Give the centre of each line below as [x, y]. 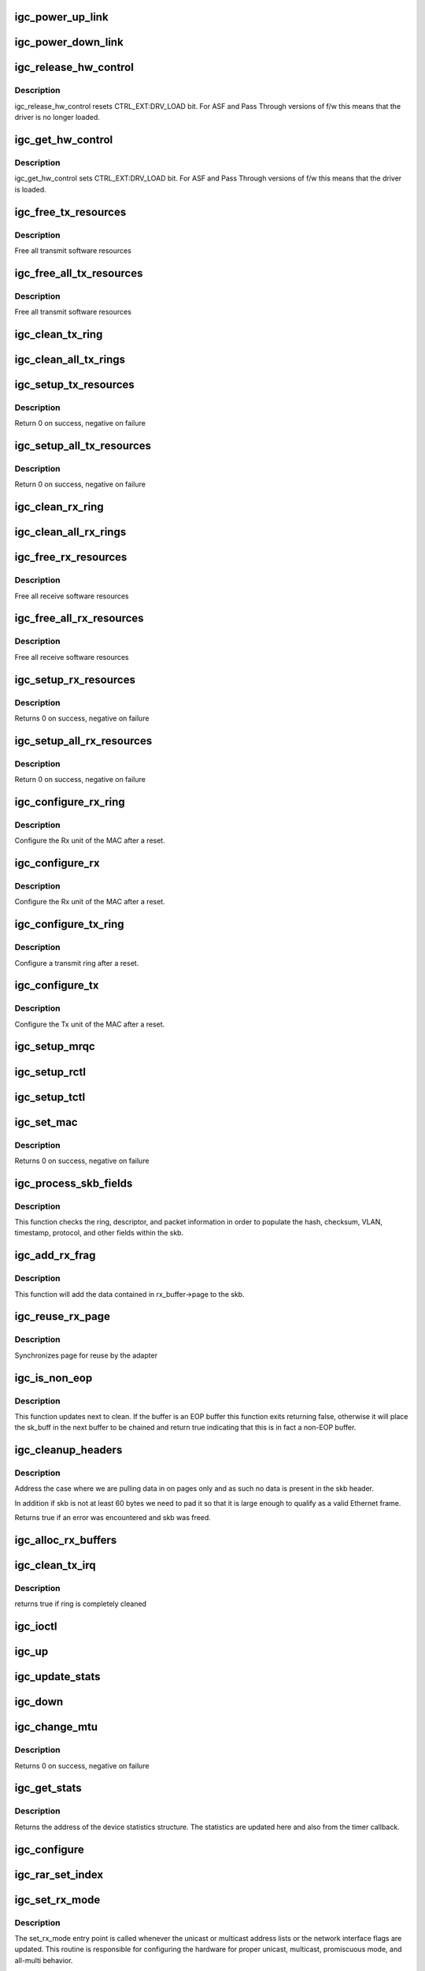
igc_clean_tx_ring [59, 334]
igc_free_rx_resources [71, 557]
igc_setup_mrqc [55, 1047]
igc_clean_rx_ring [59, 507]
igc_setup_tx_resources [75, 384]
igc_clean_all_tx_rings [70, 359]
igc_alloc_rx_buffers [66, 1540]
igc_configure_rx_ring [70, 801]
